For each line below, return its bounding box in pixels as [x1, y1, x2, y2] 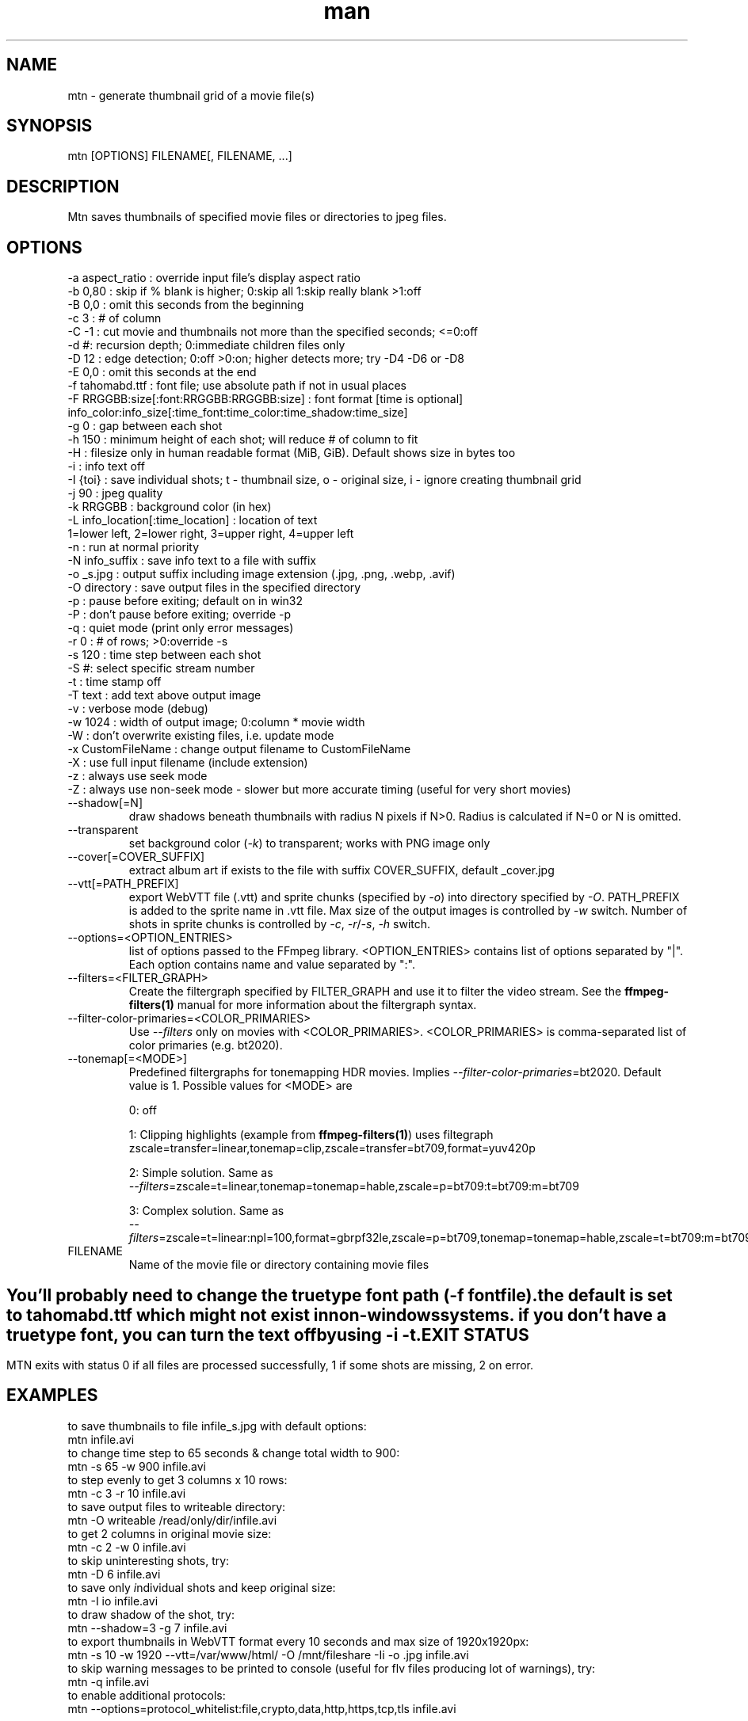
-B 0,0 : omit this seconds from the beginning [67, 298, 304, 312]
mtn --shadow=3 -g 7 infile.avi [67, 1620, 227, 1635]
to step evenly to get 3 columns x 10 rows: [67, 1472, 288, 1487]
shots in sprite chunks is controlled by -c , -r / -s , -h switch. [128, 917, 431, 931]
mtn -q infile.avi [67, 1674, 150, 1689]
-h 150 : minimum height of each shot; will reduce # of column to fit [67, 432, 418, 447]
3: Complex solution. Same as [128, 1204, 284, 1218]
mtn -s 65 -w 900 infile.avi [67, 1459, 206, 1473]
